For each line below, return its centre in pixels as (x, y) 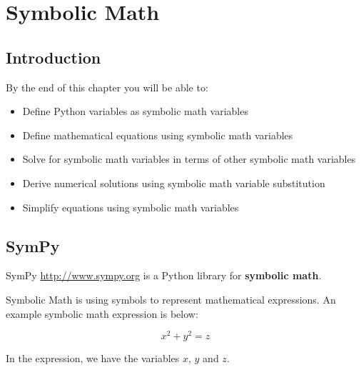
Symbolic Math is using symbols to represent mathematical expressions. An (171, 299)
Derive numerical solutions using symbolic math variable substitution (174, 182)
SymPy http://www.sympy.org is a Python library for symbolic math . (164, 275)
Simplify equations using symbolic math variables (131, 207)
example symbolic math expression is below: (102, 313)
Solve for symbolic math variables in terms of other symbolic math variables (189, 159)
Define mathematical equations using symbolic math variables (158, 135)
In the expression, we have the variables (93, 358)
